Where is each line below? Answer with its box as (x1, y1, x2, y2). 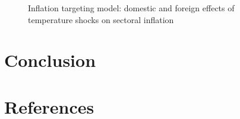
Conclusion (4, 48, 96, 72)
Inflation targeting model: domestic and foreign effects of (28, 2, 235, 14)
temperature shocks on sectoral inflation (28, 13, 174, 25)
